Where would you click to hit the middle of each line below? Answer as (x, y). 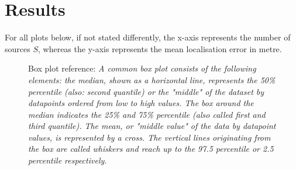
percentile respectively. (68, 160)
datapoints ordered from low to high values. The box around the (141, 103)
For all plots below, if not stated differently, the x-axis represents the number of (148, 37)
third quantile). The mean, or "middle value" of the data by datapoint (152, 126)
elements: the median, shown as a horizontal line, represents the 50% (152, 79)
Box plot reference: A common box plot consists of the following (142, 68)
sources (18, 48)
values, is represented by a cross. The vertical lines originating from (149, 137)
